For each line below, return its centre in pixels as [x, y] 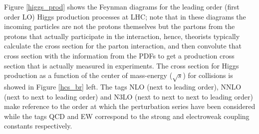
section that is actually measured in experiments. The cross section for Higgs [122, 65]
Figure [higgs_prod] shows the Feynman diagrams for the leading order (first [122, 6]
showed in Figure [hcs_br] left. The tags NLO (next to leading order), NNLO [123, 86]
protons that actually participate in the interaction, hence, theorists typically [122, 36]
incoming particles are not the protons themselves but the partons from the [120, 26]
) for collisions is [208, 75]
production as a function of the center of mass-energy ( [88, 75]
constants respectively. [38, 126]
